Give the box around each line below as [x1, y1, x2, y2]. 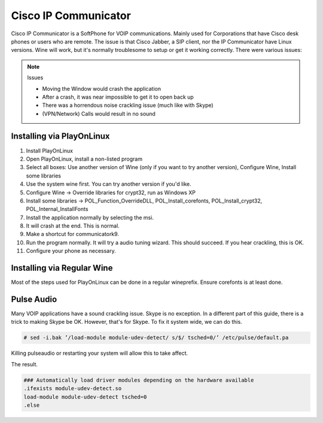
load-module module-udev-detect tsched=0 [23, 393, 147, 400]
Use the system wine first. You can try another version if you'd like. [26, 180, 191, 188]
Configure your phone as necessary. [26, 247, 116, 255]
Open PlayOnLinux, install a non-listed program [26, 155, 143, 163]
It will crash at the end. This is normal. [26, 222, 120, 229]
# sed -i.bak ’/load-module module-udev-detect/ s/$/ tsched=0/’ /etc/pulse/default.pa [23, 335, 289, 341]
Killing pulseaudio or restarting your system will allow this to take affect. [11, 350, 188, 357]
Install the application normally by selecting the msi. [26, 214, 154, 221]
